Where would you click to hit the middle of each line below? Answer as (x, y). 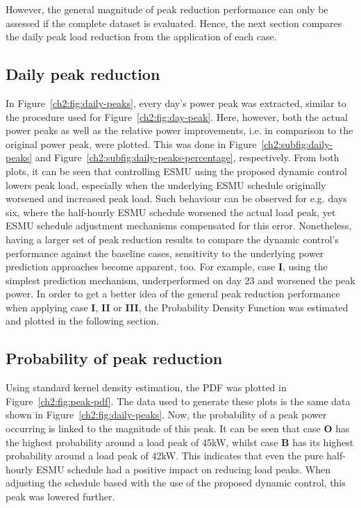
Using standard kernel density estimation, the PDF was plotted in (146, 387)
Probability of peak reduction (114, 358)
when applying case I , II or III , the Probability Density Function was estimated (177, 307)
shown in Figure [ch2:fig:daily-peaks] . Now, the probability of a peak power (166, 415)
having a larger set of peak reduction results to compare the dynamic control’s (173, 239)
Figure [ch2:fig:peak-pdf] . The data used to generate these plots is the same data (178, 401)
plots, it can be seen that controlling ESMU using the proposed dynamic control (176, 171)
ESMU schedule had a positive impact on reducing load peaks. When (183, 469)
